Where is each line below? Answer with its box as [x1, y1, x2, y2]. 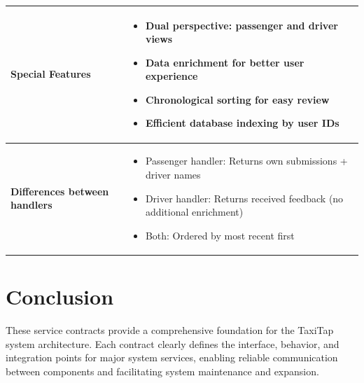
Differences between [10, 183, 109, 198]
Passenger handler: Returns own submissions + [145, 153, 348, 168]
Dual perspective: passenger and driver [145, 18, 338, 32]
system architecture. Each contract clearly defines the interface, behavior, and [6, 336, 339, 351]
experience [145, 69, 198, 83]
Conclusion [6, 281, 114, 310]
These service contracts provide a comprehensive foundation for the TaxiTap [6, 322, 334, 337]
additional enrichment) [145, 204, 244, 219]
